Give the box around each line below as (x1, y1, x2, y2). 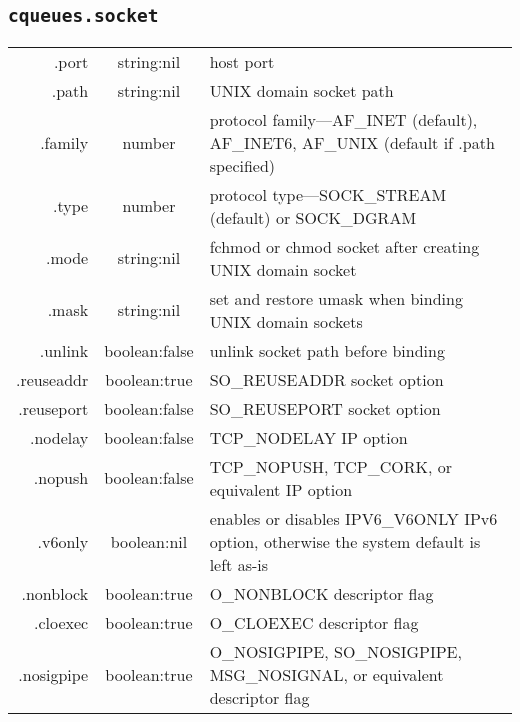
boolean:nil (110, 529, 188, 553)
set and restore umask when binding (209, 286, 463, 310)
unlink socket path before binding (209, 338, 445, 362)
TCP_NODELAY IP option (209, 425, 408, 449)
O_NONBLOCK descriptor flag (209, 581, 434, 605)
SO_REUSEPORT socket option (209, 396, 441, 420)
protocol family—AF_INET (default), (209, 107, 478, 131)
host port (209, 49, 275, 73)
